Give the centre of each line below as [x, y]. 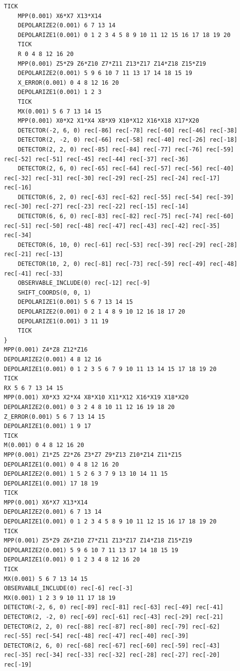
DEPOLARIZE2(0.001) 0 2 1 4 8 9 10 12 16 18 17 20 [102, 312]
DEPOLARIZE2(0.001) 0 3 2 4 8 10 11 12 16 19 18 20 [89, 407]
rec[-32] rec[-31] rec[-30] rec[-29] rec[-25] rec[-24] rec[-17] [112, 178]
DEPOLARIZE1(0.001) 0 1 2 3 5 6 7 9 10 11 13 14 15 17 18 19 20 [110, 369]
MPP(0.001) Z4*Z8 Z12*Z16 [46, 350]
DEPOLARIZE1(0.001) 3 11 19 [63, 321]
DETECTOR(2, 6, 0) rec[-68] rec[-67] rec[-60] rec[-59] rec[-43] [112, 645]
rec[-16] [18, 188]
